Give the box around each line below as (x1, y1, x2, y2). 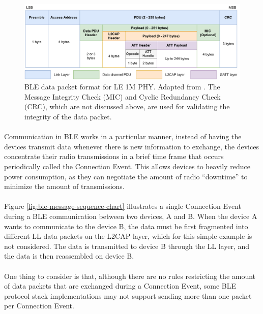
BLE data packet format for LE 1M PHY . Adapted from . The (24, 81, 220, 92)
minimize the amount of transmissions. (4, 181, 125, 192)
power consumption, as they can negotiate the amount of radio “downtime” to (4, 171, 248, 181)
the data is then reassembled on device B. (4, 250, 134, 261)
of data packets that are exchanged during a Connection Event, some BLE (4, 280, 236, 291)
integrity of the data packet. (24, 111, 112, 122)
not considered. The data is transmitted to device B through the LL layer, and (4, 240, 250, 251)
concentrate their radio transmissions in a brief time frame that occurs (4, 151, 224, 162)
